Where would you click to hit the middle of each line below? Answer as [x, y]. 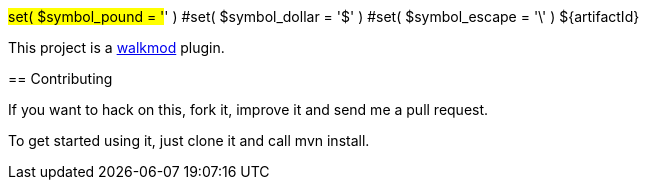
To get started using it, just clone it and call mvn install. [189, 140]
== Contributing [60, 78]
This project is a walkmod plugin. [116, 47]
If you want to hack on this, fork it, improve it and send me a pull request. [248, 109]
